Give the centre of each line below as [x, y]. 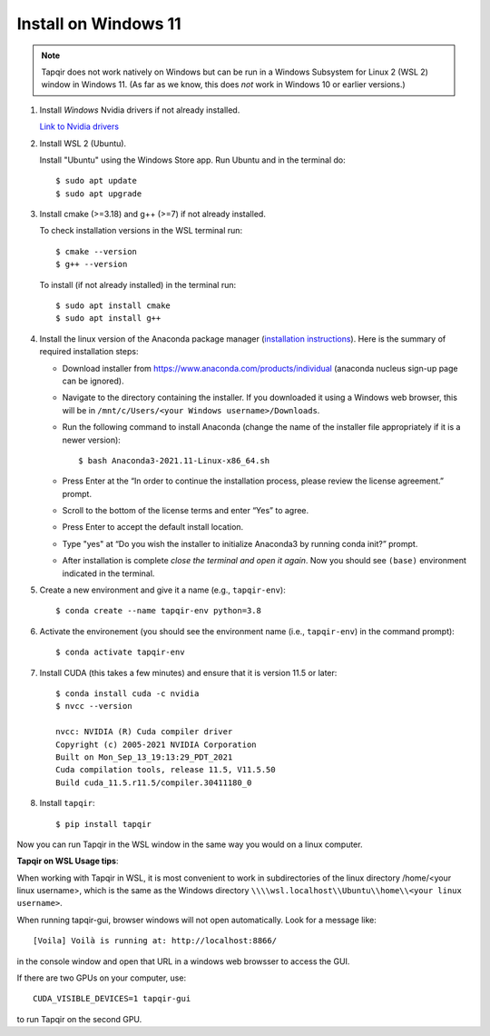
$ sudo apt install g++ [108, 319]
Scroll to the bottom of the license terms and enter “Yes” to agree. [186, 511]
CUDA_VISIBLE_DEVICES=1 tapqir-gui [112, 999]
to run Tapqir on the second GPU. [79, 1019]
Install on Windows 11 [99, 24]
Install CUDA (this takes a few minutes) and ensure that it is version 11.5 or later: [188, 672]
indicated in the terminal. [108, 573]
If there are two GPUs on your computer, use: [101, 978]
